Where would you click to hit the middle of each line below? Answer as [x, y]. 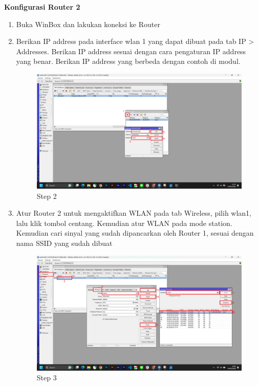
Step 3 [47, 378]
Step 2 [47, 196]
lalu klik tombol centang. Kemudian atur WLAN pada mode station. [124, 223]
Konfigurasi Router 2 [42, 7]
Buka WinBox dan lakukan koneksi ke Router [88, 24]
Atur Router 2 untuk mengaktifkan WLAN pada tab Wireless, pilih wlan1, [134, 213]
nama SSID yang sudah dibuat [64, 243]
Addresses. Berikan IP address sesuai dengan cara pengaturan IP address [131, 51]
